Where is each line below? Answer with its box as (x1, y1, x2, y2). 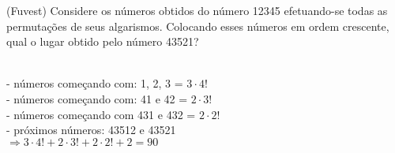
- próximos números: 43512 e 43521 (6, 121, 176, 138)
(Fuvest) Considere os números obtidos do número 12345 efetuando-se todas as (6, 2, 388, 18)
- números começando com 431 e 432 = (6, 106, 196, 122)
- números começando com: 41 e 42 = (6, 90, 188, 106)
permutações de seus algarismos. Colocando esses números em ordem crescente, (6, 17, 389, 34)
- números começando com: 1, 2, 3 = (6, 75, 183, 91)
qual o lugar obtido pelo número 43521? (6, 33, 199, 50)
